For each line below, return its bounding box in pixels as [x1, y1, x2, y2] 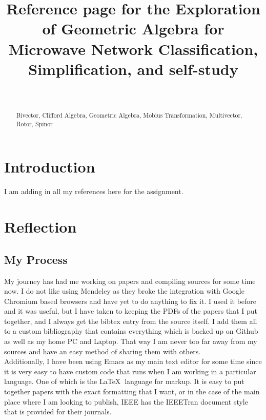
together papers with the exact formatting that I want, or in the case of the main [4, 386, 260, 397]
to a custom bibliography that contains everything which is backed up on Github [4, 326, 258, 336]
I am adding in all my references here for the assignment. [4, 186, 183, 197]
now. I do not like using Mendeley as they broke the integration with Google [4, 285, 244, 296]
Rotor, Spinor [16, 119, 53, 128]
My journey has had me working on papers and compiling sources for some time [4, 275, 256, 286]
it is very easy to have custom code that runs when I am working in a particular [4, 366, 256, 376]
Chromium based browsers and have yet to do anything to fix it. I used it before [4, 295, 257, 306]
